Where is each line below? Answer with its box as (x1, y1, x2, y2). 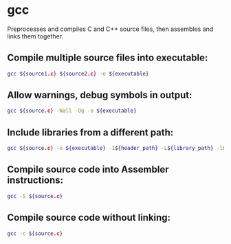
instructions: (7, 175, 64, 186)
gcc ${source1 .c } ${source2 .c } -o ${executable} (7, 70, 149, 77)
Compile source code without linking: (7, 212, 170, 223)
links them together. (7, 32, 64, 40)
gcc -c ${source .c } (7, 230, 63, 237)
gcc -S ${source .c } (7, 192, 63, 199)
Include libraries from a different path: (7, 126, 174, 138)
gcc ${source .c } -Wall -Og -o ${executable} (7, 107, 137, 115)
